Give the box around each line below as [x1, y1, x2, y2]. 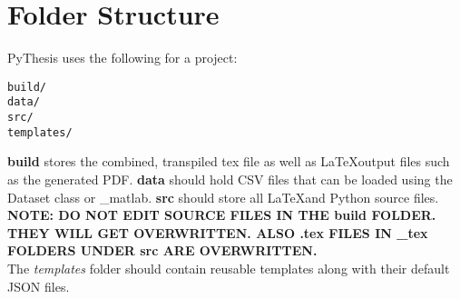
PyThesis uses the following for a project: [7, 48, 238, 67]
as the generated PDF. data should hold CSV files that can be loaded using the [7, 169, 453, 188]
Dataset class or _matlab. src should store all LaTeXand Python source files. [7, 187, 439, 206]
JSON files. [7, 276, 70, 295]
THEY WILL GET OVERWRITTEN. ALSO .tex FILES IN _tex [7, 223, 428, 242]
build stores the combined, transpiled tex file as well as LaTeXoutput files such [7, 152, 450, 171]
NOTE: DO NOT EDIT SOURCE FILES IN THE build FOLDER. [7, 205, 436, 224]
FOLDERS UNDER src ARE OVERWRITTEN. [7, 241, 318, 260]
